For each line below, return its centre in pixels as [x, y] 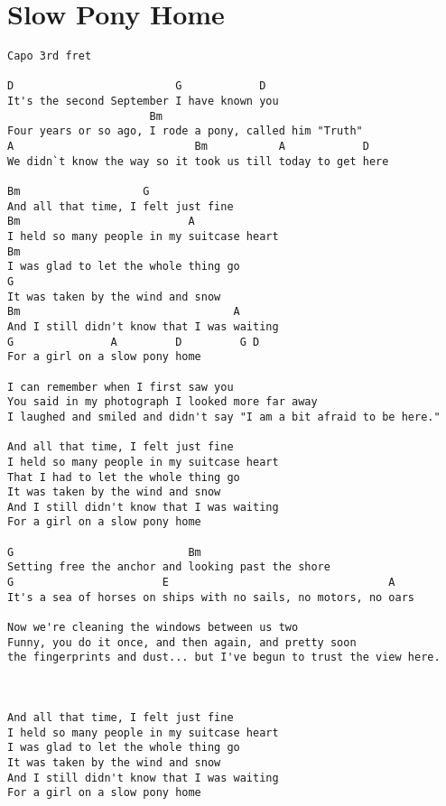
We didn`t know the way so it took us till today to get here [198, 161]
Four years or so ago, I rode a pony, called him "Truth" [185, 131]
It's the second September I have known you [143, 102]
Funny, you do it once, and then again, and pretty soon [182, 642]
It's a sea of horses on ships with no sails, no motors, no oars [211, 597]
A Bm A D [188, 147]
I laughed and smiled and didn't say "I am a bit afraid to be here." [224, 417]
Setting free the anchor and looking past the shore [169, 567]
